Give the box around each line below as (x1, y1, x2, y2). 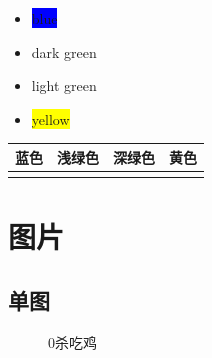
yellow (31, 108, 70, 129)
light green (31, 75, 97, 96)
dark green (31, 41, 97, 62)
